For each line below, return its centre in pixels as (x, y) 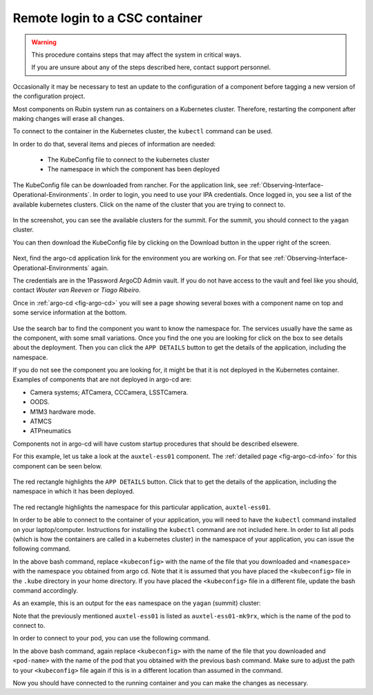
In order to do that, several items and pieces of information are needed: (114, 144)
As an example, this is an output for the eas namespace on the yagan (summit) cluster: (137, 603)
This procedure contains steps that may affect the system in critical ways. (136, 55)
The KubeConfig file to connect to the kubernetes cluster (128, 160)
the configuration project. (49, 96)
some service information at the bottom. (70, 313)
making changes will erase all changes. (68, 118)
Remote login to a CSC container (108, 18)
